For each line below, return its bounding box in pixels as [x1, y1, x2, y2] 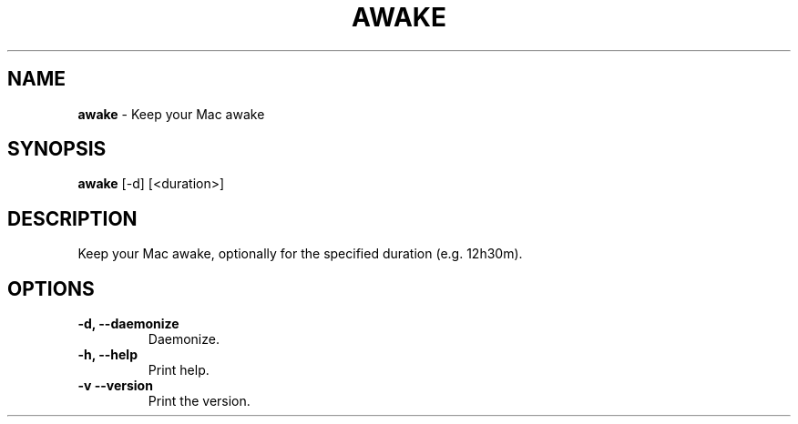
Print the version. [148, 393, 251, 409]
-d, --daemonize [77, 316, 179, 332]
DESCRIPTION [7, 207, 138, 230]
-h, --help [77, 347, 138, 363]
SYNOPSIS [7, 137, 107, 161]
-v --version [77, 378, 153, 394]
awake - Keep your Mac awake [77, 106, 265, 122]
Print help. [148, 362, 210, 379]
